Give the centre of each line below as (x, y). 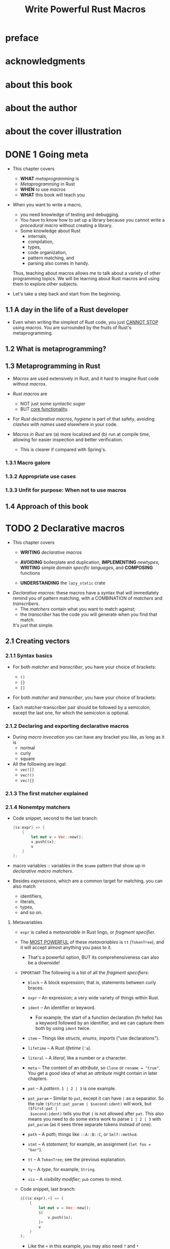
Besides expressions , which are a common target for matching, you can (88, 881)
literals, (28, 902)
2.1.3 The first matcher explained (47, 793)
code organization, (47, 252)
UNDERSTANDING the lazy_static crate (63, 583)
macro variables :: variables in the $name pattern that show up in (79, 866)
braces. (36, 988)
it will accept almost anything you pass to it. (66, 947)
